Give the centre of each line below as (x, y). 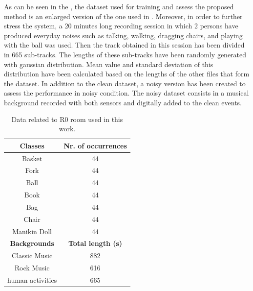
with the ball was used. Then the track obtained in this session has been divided (124, 45)
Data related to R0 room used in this (67, 119)
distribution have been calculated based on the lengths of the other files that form (127, 74)
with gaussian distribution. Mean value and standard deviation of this (109, 64)
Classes (32, 145)
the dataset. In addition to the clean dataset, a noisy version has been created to (125, 83)
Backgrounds (32, 243)
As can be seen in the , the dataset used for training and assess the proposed (119, 6)
